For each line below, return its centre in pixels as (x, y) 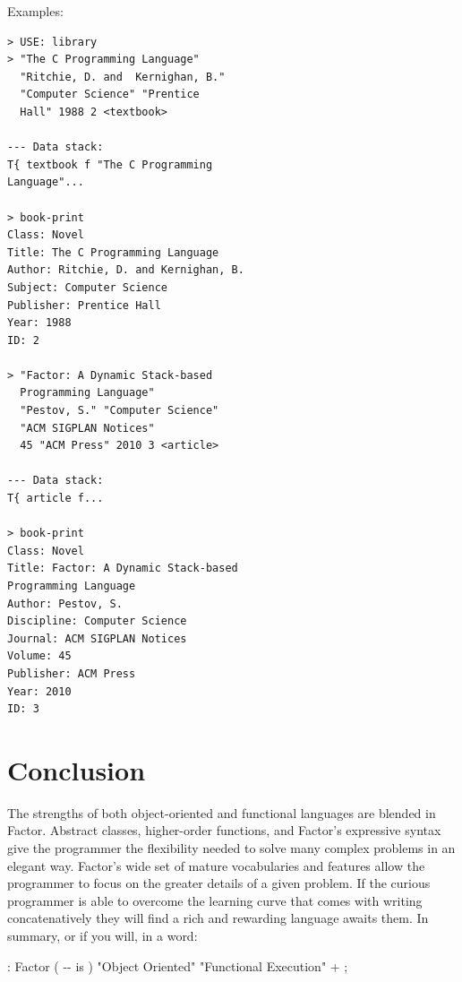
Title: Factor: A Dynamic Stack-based (123, 569)
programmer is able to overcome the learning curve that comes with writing (215, 900)
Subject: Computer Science (87, 287)
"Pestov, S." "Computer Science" (120, 411)
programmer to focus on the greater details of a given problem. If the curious (219, 883)
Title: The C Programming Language (113, 252)
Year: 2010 (39, 691)
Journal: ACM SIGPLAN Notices (97, 638)
